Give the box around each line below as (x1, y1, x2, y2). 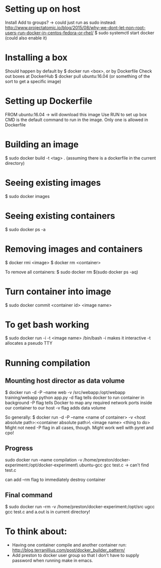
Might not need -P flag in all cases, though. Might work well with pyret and (5, 425, 154, 431)
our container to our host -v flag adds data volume (5, 405, 106, 411)
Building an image (5, 139, 79, 150)
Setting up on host (5, 3, 81, 15)
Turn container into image (5, 286, 112, 297)
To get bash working (5, 319, 89, 330)
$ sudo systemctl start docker (94, 30, 154, 35)
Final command (5, 491, 53, 499)
